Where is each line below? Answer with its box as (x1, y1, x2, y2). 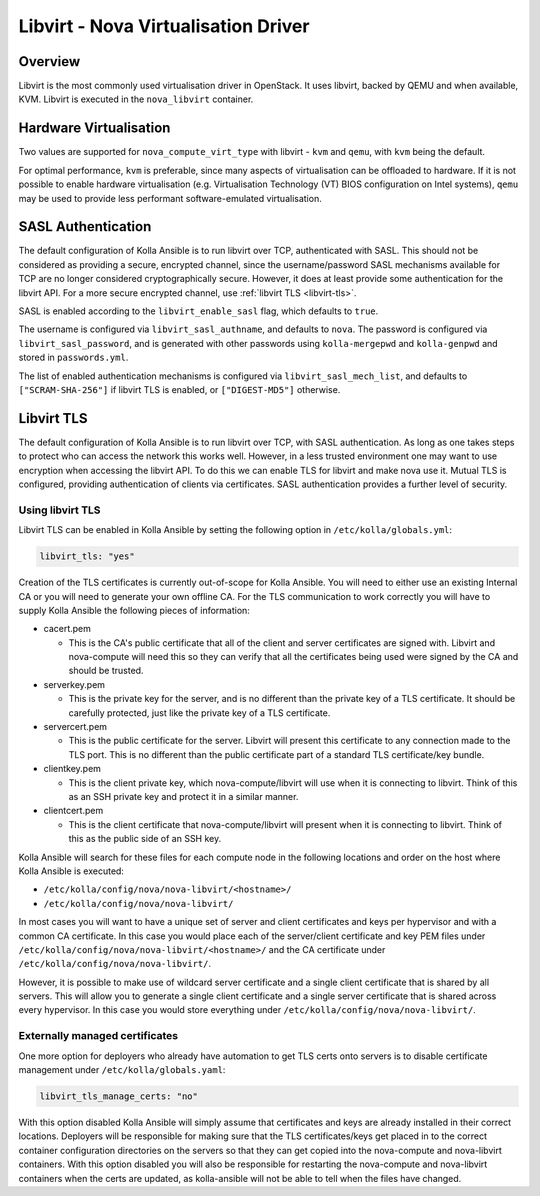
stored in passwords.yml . (18, 351, 129, 364)
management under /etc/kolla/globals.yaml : (18, 1064, 226, 1075)
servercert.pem (43, 721, 108, 733)
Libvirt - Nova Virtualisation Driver (18, 15, 310, 37)
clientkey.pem (43, 763, 102, 775)
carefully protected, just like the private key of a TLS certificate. (68, 706, 331, 719)
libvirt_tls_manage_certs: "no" (39, 1090, 199, 1102)
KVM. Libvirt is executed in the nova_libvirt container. (18, 93, 254, 105)
